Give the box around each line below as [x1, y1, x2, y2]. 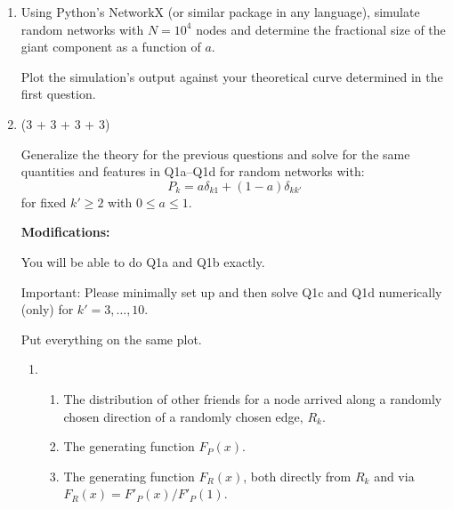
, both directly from [243, 466, 352, 485]
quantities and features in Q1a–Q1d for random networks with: [20, 162, 365, 181]
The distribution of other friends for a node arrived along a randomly [63, 389, 442, 408]
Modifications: [20, 222, 110, 241]
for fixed [20, 192, 67, 211]
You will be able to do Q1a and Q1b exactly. [20, 252, 265, 271]
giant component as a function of [20, 37, 201, 56]
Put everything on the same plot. [20, 329, 202, 348]
